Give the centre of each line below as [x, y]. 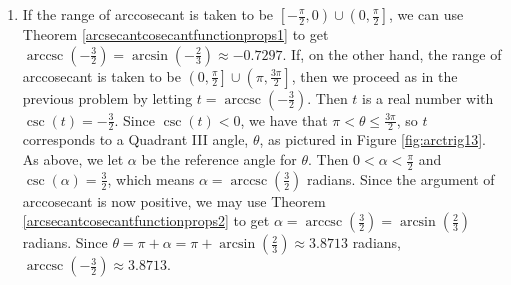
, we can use [426, 14]
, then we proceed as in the [374, 75]
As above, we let [73, 159]
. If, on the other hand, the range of [392, 53]
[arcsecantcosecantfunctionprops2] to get [146, 220]
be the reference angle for [219, 159]
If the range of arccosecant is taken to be [148, 14]
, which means [151, 178]
